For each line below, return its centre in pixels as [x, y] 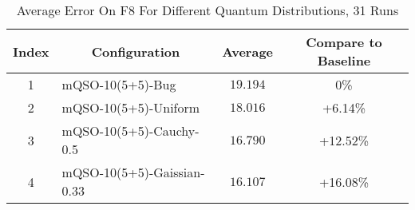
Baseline [344, 60]
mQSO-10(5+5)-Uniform [131, 107]
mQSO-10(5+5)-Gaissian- [133, 172]
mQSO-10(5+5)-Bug [119, 84]
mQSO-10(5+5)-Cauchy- [130, 131]
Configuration [136, 51]
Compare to [344, 42]
